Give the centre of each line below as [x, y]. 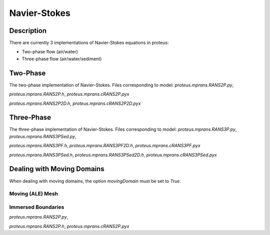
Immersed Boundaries [37, 207]
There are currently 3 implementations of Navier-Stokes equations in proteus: [89, 43]
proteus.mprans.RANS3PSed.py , [43, 136]
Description [28, 31]
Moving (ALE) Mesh [34, 194]
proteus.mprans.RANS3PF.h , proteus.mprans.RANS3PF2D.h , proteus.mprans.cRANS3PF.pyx [105, 146]
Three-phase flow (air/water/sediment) [62, 59]
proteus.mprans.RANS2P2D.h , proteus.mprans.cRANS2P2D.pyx [75, 103]
